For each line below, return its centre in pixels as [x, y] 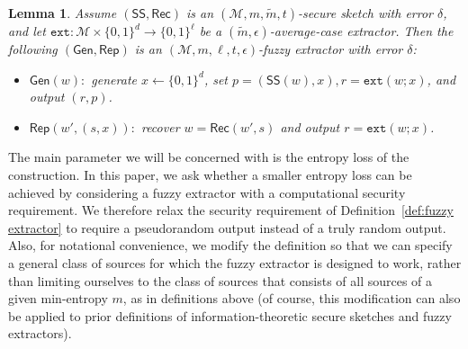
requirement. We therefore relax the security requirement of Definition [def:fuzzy [231, 210]
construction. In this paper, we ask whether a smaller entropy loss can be [210, 174]
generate [114, 79]
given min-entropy [58, 298]
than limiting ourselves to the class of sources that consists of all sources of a [220, 280]
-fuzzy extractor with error [331, 49]
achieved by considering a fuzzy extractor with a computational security [207, 192]
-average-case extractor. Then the [361, 31]
